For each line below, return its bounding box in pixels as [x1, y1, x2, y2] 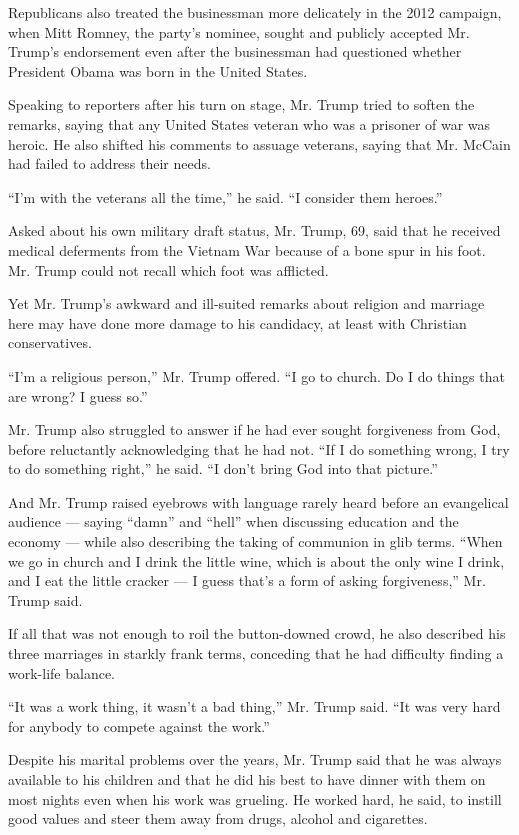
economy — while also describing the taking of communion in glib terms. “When [8, 531, 503, 552]
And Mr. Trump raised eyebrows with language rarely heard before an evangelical [8, 491, 509, 512]
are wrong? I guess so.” [8, 385, 148, 406]
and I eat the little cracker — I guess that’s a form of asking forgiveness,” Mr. [8, 570, 486, 591]
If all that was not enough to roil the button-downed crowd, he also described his [8, 623, 506, 644]
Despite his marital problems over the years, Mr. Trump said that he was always [8, 749, 502, 770]
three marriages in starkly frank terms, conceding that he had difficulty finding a [8, 643, 504, 664]
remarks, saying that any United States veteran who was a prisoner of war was [8, 113, 491, 134]
